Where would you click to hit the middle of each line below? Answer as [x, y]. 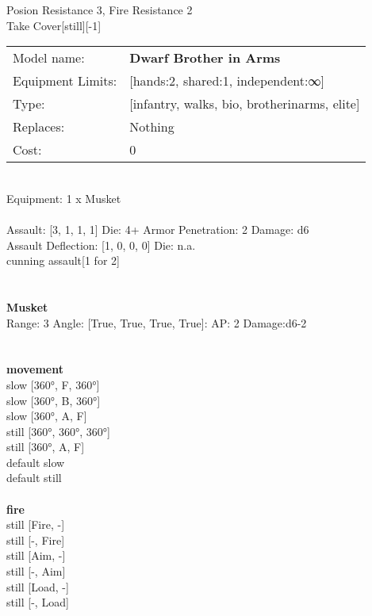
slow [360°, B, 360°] [54, 400]
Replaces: [39, 127]
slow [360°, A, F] [47, 416]
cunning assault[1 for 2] [63, 260]
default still [34, 478]
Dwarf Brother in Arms [205, 58]
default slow [36, 462]
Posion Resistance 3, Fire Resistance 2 [100, 10]
